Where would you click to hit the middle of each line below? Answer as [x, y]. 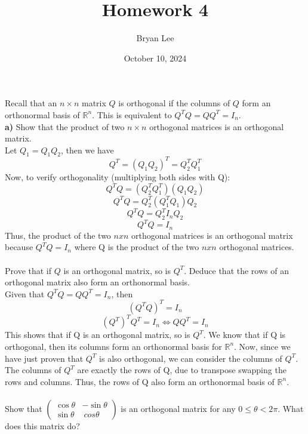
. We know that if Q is [244, 335]
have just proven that [44, 358]
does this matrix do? [42, 425]
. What [291, 408]
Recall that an [31, 103]
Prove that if [28, 270]
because [19, 247]
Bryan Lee [155, 38]
